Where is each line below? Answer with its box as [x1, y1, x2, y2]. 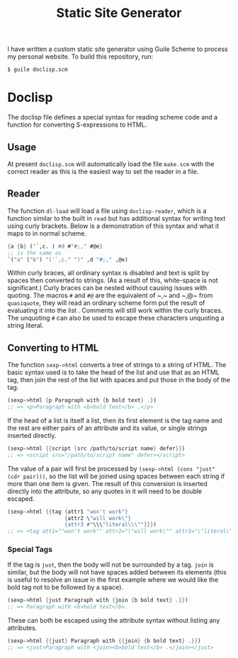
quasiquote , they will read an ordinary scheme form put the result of [7, 299, 205, 307]
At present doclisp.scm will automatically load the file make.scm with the [7, 159, 215, 168]
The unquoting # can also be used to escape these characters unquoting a [7, 313, 225, 323]
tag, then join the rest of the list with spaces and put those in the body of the [7, 376, 231, 384]
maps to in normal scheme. [7, 229, 87, 238]
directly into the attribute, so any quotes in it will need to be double [7, 487, 203, 495]
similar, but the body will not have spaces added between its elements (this [7, 568, 227, 577]
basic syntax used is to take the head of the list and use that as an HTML [7, 368, 220, 376]
